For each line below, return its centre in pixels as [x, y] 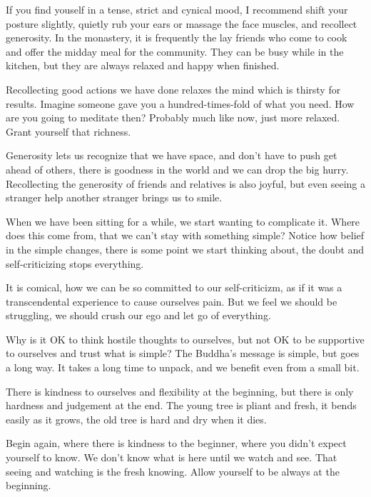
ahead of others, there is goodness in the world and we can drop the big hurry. [177, 169]
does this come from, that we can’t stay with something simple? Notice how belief [185, 235]
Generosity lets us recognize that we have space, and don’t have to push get [172, 155]
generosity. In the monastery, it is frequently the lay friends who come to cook [177, 37]
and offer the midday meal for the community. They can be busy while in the [175, 51]
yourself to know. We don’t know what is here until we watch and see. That [172, 457]
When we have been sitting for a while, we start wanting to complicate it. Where [183, 221]
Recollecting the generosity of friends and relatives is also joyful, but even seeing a [185, 183]
